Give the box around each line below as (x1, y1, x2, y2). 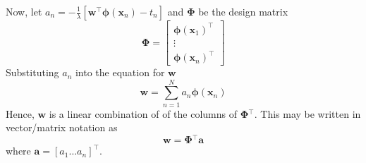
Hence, (6, 106, 35, 121)
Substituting (6, 65, 59, 80)
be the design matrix (198, 4, 288, 18)
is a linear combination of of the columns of (49, 106, 237, 121)
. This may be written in (254, 106, 361, 121)
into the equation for (75, 65, 165, 80)
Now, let (6, 4, 42, 18)
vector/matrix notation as (6, 120, 118, 135)
